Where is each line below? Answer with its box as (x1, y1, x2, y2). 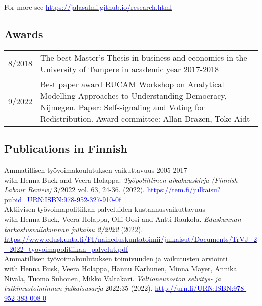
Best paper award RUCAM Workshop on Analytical (40, 78, 224, 90)
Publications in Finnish (4, 141, 127, 157)
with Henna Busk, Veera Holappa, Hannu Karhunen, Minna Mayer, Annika (4, 263, 237, 273)
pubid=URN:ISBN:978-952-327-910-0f (4, 194, 121, 204)
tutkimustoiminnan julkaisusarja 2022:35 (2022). (4, 283, 153, 293)
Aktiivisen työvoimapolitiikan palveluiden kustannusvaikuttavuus (4, 204, 205, 214)
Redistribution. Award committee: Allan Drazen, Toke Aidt (40, 112, 250, 124)
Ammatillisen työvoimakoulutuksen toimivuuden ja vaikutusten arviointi (4, 253, 228, 264)
